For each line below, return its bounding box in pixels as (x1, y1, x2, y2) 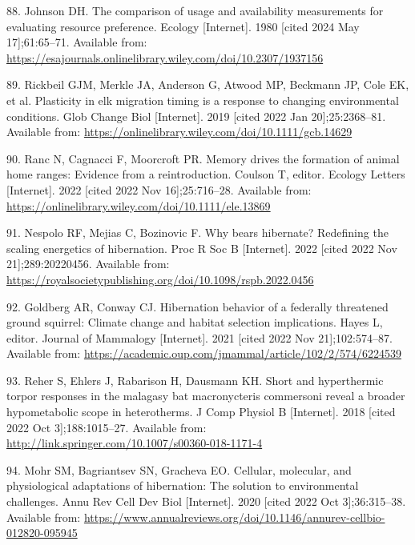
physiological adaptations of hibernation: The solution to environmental (6, 477, 359, 494)
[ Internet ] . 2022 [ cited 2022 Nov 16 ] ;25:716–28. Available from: (6, 181, 312, 198)
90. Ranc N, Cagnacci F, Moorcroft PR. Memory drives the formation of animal (6, 150, 400, 166)
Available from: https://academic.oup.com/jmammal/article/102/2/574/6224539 (6, 345, 401, 362)
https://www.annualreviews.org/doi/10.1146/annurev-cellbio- (83, 508, 385, 525)
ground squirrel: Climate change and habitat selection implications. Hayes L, (6, 314, 383, 331)
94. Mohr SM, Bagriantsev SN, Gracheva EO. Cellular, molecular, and (6, 461, 352, 478)
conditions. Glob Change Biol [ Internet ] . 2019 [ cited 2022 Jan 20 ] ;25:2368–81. (6, 107, 386, 124)
